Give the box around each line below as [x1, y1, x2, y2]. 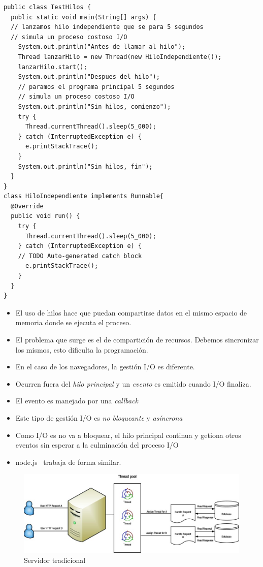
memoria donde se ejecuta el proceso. [15, 317, 131, 328]
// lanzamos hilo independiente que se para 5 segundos [11, 23, 204, 31]
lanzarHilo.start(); [18, 63, 87, 71]
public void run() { [11, 212, 80, 220]
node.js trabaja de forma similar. [15, 456, 121, 467]
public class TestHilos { [4, 4, 91, 11]
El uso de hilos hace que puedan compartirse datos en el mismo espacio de [15, 307, 247, 318]
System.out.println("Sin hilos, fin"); [18, 163, 153, 170]
